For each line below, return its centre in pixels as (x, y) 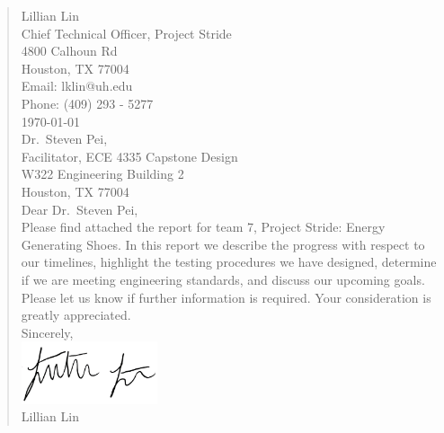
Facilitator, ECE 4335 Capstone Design (129, 156)
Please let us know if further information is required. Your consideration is (226, 297)
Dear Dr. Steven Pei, (80, 209)
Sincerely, (47, 332)
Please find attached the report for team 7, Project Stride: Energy (203, 227)
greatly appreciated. (76, 315)
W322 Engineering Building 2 (102, 174)
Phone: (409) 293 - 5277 (87, 103)
